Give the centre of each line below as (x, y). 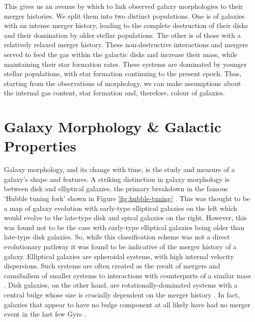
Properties (40, 146)
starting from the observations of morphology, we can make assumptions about (123, 83)
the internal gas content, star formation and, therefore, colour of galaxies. (114, 93)
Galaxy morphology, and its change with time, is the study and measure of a (119, 169)
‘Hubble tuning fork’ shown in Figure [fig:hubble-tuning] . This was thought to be (127, 198)
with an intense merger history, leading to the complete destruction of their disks (126, 25)
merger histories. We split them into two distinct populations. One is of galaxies (124, 15)
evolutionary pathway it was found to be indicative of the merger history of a (120, 246)
